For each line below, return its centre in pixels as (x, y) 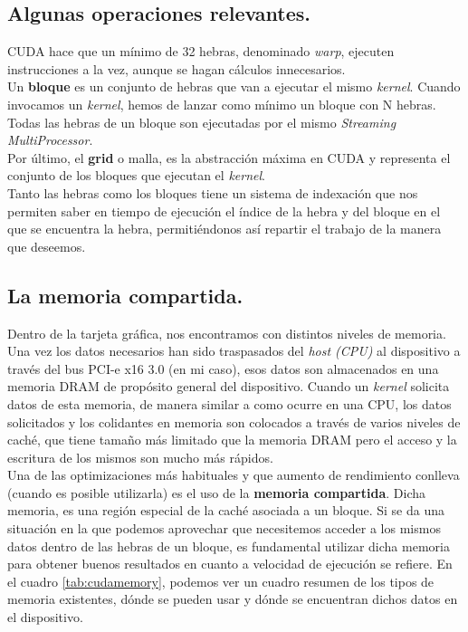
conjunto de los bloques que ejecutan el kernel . (136, 175)
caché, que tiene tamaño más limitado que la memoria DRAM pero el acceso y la (232, 440)
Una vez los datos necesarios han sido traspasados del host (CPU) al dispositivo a (234, 351)
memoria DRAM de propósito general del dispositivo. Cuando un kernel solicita (229, 386)
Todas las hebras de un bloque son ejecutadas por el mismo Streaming (202, 122)
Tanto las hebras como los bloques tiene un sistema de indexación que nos (213, 192)
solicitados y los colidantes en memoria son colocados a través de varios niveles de (234, 421)
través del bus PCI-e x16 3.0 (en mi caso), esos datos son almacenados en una (223, 368)
